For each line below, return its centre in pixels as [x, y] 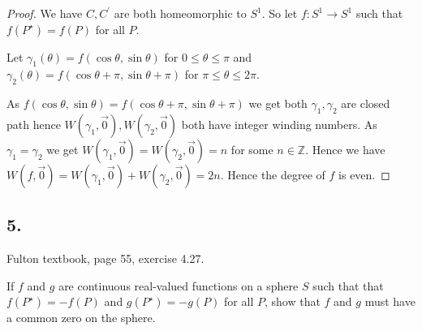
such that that [348, 285]
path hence [34, 124]
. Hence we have [345, 149]
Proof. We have [45, 13]
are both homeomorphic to [180, 13]
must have [390, 301]
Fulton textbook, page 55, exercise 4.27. [105, 258]
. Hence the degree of [273, 174]
